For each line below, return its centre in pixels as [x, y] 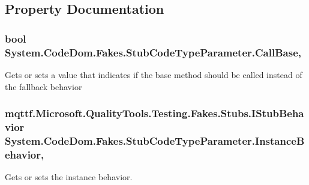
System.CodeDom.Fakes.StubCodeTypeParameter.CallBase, [153, 52]
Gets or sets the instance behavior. [69, 177]
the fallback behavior [43, 86]
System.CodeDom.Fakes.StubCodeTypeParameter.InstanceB [155, 140]
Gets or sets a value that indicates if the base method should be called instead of [154, 74]
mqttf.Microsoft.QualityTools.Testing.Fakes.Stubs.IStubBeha [154, 113]
